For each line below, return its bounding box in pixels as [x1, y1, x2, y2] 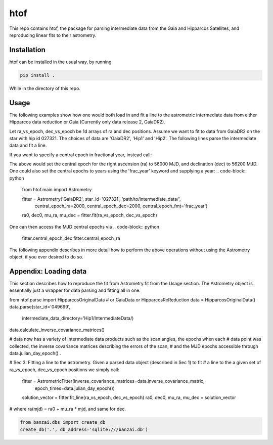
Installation [9, 46, 45, 54]
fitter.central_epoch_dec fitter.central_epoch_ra [22, 235, 121, 241]
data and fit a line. [9, 142, 47, 149]
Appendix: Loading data [9, 267, 87, 276]
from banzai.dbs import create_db [20, 420, 106, 425]
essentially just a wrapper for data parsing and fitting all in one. [9, 287, 141, 293]
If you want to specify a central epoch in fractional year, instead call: [9, 152, 152, 158]
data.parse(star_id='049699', [9, 304, 71, 310]
